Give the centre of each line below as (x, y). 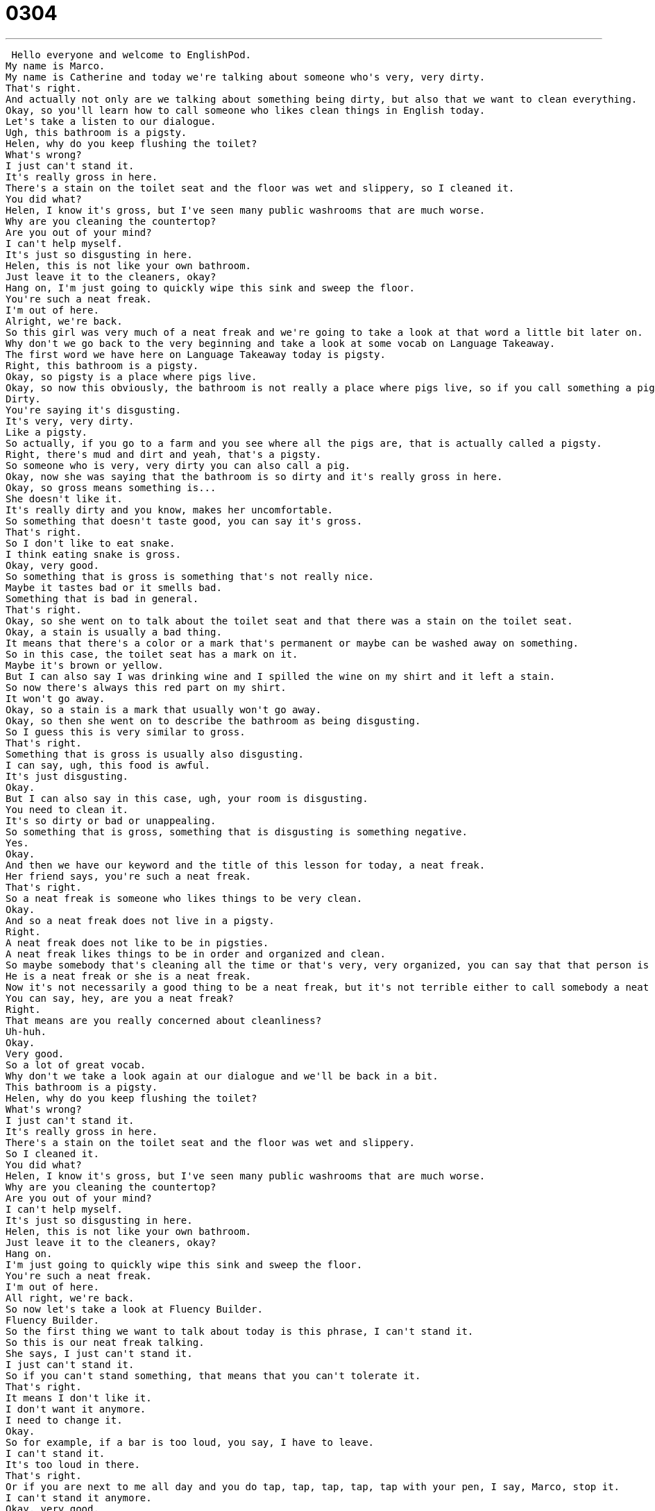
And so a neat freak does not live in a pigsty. (140, 920)
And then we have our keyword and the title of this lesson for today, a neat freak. (246, 865)
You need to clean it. (67, 809)
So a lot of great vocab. (76, 1065)
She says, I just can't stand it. (99, 1353)
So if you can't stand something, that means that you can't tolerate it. (213, 1375)
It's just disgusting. (67, 776)
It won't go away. (56, 698)
